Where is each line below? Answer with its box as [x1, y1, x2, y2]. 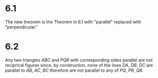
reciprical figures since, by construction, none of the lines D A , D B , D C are [5, 62, 153, 68]
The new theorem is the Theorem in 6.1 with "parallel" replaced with [5, 19, 142, 25]
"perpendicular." [5, 24, 38, 30]
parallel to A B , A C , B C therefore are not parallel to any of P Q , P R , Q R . [5, 67, 144, 73]
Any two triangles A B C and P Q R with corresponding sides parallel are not [5, 57, 153, 63]
